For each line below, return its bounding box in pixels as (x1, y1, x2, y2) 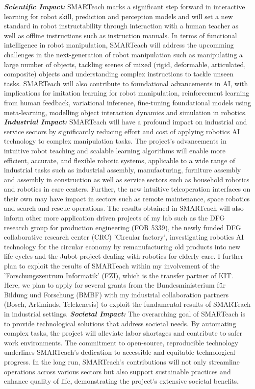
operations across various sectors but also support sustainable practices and (4, 366, 231, 376)
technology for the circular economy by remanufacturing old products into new (4, 241, 241, 251)
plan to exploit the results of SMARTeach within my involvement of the (4, 261, 220, 271)
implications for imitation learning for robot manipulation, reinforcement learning (4, 88, 250, 98)
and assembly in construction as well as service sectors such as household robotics (4, 174, 250, 184)
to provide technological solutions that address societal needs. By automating (4, 318, 236, 328)
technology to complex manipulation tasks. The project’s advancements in (4, 136, 227, 146)
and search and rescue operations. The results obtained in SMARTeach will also (4, 203, 244, 213)
